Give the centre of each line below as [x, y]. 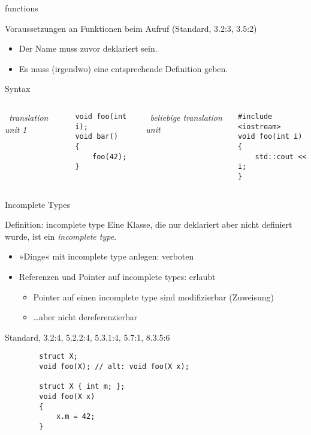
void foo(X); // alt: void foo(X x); [114, 366]
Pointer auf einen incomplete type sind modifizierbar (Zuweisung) [154, 297]
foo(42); [110, 157]
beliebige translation [186, 117]
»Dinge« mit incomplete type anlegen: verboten [106, 256]
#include [255, 116]
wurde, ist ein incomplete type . [61, 236]
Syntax [18, 89]
